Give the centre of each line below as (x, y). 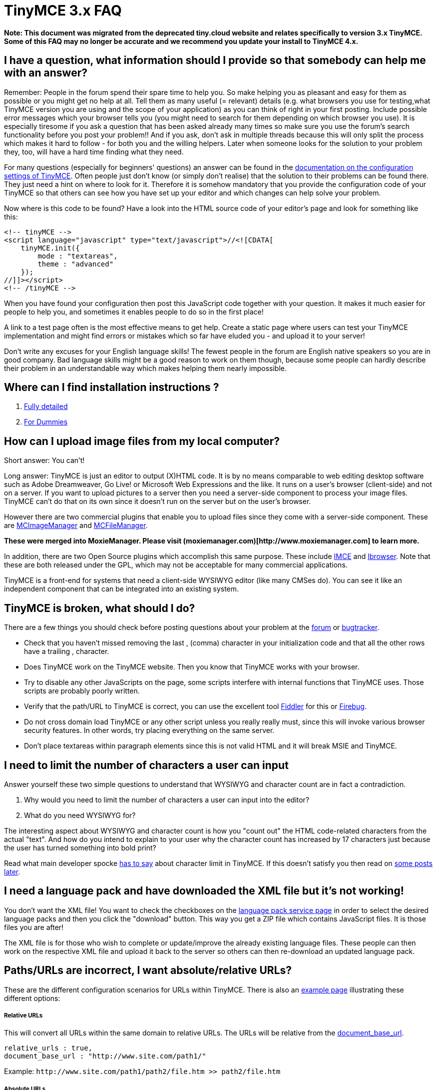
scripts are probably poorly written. (82, 691)
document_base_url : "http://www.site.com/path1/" (105, 1056)
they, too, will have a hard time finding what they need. (94, 151)
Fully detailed (46, 406)
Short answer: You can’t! (44, 460)
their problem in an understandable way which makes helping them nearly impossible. (146, 368)
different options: (32, 998)
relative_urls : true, (48, 1048)
